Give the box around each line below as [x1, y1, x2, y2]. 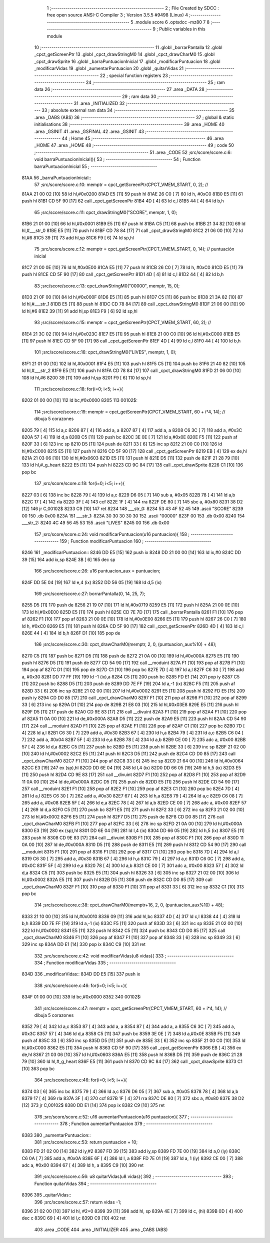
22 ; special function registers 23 [100, 72, 168, 78]
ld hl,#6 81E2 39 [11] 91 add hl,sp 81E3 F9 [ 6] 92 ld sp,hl [21, 308, 137, 314]
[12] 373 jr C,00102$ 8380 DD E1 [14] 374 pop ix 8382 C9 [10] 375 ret [21, 1102, 165, 1108]
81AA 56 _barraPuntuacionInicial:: [21, 174, 91, 180]
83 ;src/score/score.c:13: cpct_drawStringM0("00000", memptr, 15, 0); [34, 282, 180, 288]
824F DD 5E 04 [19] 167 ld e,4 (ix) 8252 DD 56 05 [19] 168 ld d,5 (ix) [21, 579, 162, 585]
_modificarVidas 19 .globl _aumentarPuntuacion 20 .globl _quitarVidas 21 [34, 65, 184, 71]
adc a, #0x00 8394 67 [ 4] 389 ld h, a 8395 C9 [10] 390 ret [21, 1162, 144, 1168]
